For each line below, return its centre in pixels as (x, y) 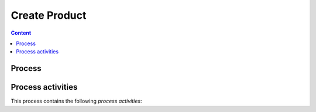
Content (21, 33)
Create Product (49, 15)
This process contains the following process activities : (76, 101)
